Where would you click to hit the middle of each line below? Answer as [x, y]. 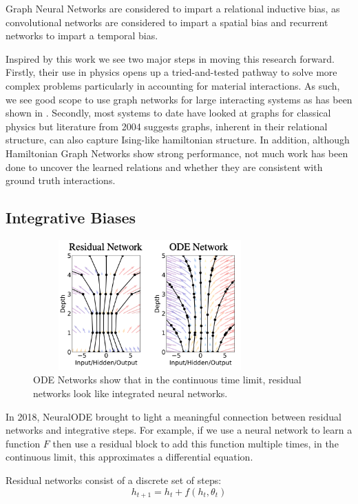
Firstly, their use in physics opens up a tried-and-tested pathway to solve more [171, 72]
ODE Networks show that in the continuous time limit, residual [167, 380]
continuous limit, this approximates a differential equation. [129, 457]
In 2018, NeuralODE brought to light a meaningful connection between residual [173, 416]
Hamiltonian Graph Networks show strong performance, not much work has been [177, 153]
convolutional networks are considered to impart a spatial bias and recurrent [167, 22]
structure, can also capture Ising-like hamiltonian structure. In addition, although [178, 140]
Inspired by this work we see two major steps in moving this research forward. [170, 58]
